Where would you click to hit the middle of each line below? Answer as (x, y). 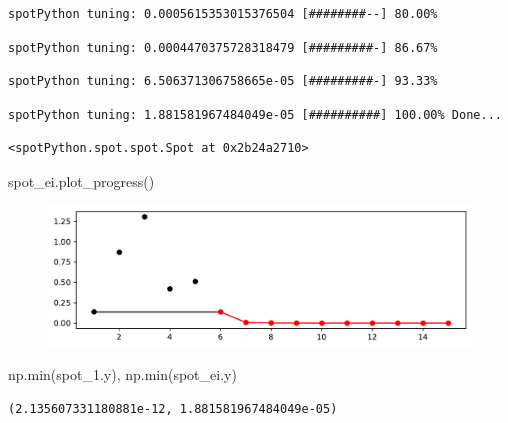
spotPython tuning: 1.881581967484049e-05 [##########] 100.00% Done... (255, 114)
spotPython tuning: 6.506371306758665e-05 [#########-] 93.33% (223, 81)
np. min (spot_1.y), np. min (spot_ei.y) (122, 374)
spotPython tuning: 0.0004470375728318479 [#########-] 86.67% (223, 47)
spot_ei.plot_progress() (81, 180)
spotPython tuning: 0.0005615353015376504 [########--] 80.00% (223, 14)
